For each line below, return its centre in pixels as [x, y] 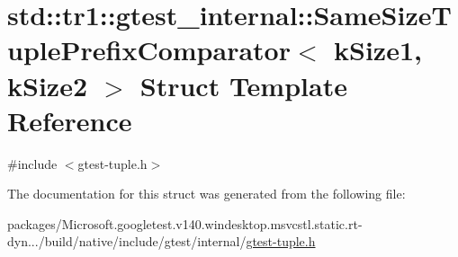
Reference [70, 120]
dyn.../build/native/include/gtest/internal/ [127, 241]
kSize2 [47, 85]
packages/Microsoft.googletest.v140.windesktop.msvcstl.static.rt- [185, 223]
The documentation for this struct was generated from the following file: [207, 194]
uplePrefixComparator [149, 50]
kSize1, [378, 50]
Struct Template [243, 85]
